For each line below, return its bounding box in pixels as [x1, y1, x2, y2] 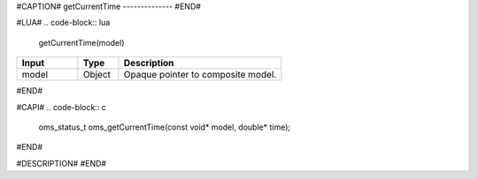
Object [82, 69, 111, 81]
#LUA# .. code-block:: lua [16, 18, 111, 28]
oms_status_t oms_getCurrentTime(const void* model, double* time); [38, 122, 291, 132]
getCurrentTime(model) [38, 37, 125, 48]
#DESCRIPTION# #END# [16, 158, 106, 168]
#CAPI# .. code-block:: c [16, 101, 106, 112]
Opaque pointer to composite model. [123, 69, 277, 81]
